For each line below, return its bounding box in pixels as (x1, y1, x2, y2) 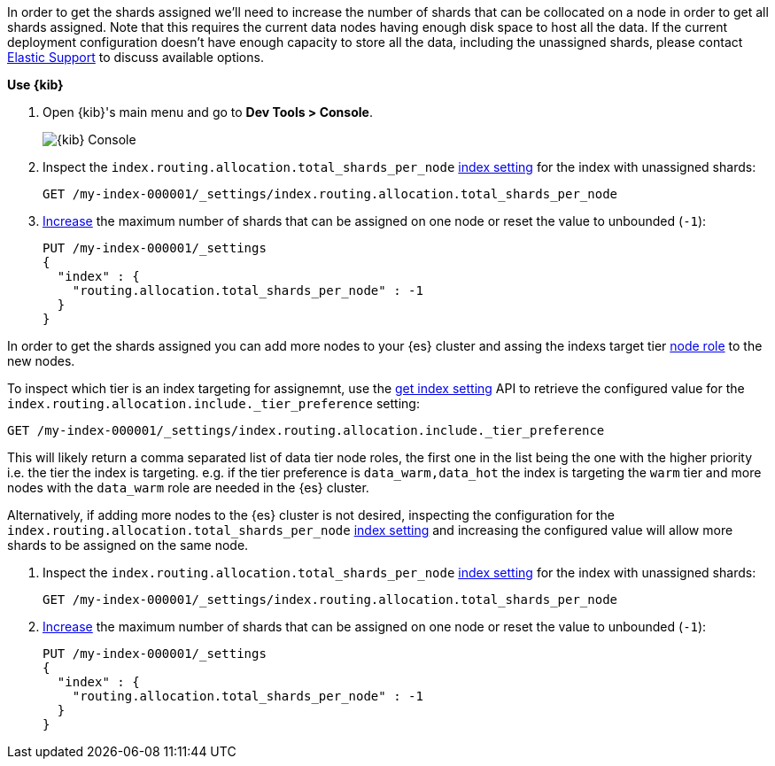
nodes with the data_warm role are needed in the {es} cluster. (7, 480, 369, 495)
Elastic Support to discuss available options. (7, 50, 264, 65)
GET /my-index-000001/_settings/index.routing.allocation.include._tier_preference (7, 423, 605, 437)
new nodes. (7, 353, 75, 368)
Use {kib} (7, 77, 64, 92)
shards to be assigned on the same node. (7, 538, 249, 553)
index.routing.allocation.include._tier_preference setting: (7, 396, 420, 411)
